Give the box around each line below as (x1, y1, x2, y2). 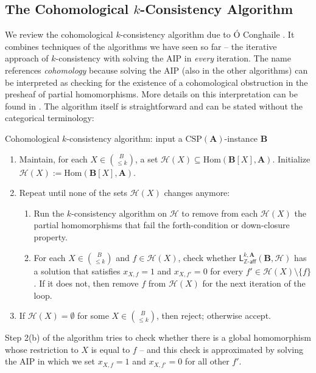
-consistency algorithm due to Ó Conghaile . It (120, 28, 295, 41)
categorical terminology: (5, 111, 94, 124)
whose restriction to (5, 343, 79, 355)
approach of (5, 52, 49, 64)
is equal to (91, 343, 130, 355)
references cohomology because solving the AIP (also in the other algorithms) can (5, 63, 308, 76)
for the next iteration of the (202, 276, 306, 289)
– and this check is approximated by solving (139, 343, 303, 355)
